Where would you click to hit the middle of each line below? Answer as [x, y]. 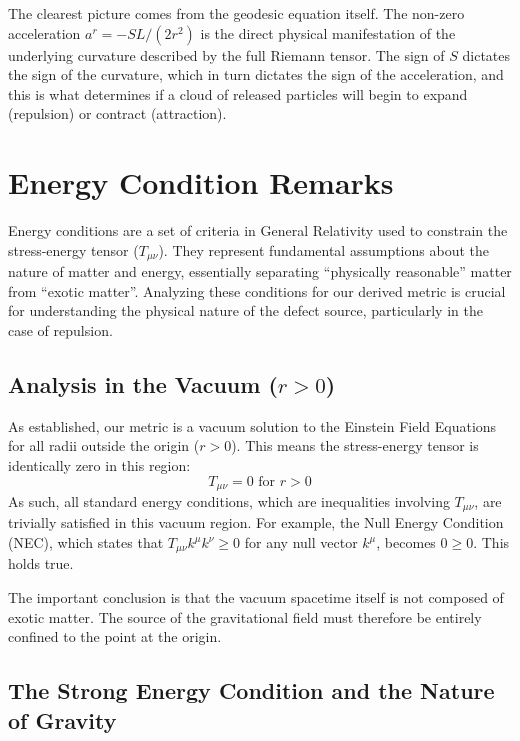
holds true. [41, 563]
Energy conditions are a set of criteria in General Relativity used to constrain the [258, 230]
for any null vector [301, 542]
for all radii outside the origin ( [104, 445]
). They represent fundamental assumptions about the [323, 249]
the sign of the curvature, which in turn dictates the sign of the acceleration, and [256, 74]
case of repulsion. [60, 329]
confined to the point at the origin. [115, 636]
